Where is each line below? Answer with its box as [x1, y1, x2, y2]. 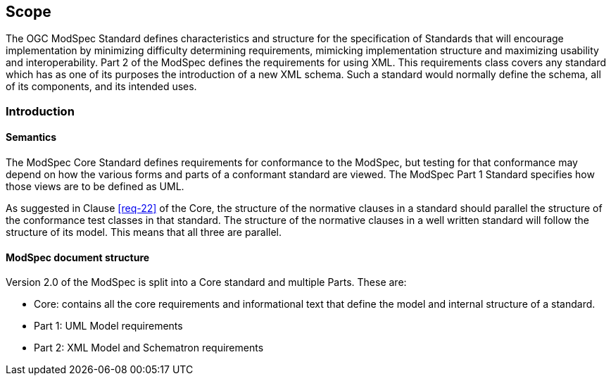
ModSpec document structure [6, 251, 150, 263]
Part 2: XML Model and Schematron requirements [34, 342, 264, 354]
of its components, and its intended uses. [6, 80, 197, 93]
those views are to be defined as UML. [6, 180, 184, 193]
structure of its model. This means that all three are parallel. [6, 226, 282, 239]
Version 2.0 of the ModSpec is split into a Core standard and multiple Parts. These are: [6, 276, 407, 289]
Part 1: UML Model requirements [34, 320, 183, 332]
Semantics [6, 131, 57, 144]
